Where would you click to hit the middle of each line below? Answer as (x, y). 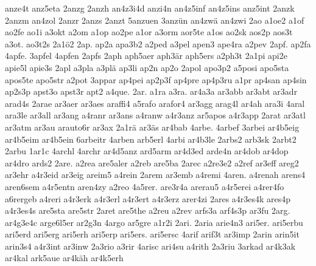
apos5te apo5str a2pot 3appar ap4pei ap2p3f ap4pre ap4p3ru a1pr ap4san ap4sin (156, 79)
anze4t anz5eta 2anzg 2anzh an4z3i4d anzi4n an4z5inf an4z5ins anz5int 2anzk (150, 8)
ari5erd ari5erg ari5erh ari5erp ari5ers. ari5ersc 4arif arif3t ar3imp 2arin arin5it (152, 234)
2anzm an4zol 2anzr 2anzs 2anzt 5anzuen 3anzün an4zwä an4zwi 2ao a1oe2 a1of (155, 20)
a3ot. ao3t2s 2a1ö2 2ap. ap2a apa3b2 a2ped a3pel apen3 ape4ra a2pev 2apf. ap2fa (158, 43)
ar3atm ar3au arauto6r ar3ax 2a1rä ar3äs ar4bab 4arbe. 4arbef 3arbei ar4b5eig (152, 127)
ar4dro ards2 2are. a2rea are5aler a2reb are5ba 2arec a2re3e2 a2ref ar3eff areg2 (152, 162)
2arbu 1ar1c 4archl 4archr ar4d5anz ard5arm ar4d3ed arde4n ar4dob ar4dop (147, 151)
